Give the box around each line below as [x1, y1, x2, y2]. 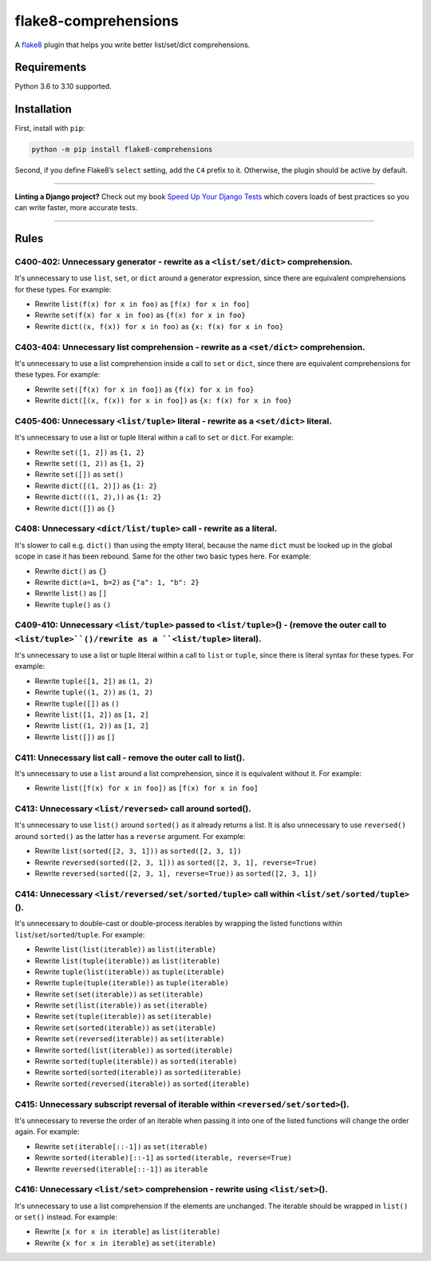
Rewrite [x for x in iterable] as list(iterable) [34, 1227, 221, 1236]
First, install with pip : [14, 124, 85, 133]
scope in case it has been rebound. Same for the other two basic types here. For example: [14, 551, 311, 561]
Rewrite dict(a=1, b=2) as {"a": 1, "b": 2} [34, 577, 200, 587]
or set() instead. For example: [14, 1212, 117, 1222]
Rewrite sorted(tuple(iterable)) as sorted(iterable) [34, 1056, 238, 1066]
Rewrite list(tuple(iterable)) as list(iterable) [34, 956, 221, 965]
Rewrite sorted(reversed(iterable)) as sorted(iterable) [34, 1079, 251, 1088]
